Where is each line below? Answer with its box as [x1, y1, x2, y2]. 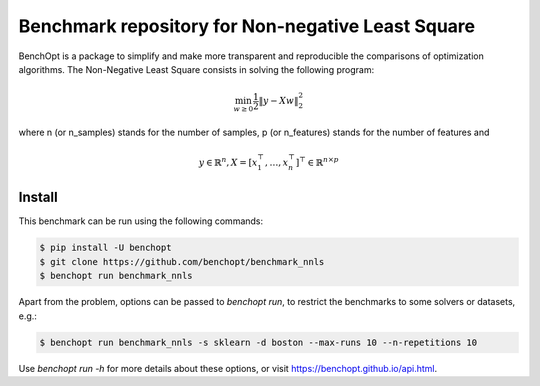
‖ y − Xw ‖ [258, 95, 299, 107]
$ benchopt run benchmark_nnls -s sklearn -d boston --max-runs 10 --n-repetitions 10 [39, 336, 478, 348]
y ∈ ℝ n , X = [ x [198, 155, 258, 169]
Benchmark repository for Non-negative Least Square [18, 15, 475, 37]
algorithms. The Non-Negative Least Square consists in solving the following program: [18, 63, 375, 75]
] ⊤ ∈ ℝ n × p [295, 155, 339, 169]
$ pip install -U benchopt [39, 242, 172, 254]
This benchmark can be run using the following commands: [18, 215, 264, 227]
